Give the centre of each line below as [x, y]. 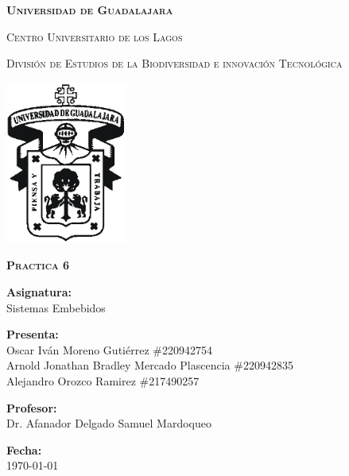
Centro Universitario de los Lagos [95, 36]
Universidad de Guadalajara [90, 10]
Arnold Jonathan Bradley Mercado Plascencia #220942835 [150, 365]
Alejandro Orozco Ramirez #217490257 [103, 381]
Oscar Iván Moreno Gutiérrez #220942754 [109, 349]
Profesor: [32, 407]
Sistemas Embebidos [56, 307]
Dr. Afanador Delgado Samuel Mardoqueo [109, 423]
